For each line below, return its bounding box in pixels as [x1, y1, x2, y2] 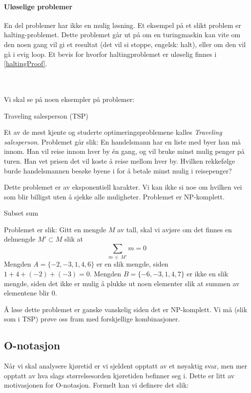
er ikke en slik [187, 269, 229, 278]
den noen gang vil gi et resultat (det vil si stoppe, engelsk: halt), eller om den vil [4, 39, 246, 49]
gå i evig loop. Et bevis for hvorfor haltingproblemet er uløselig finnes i [4, 49, 217, 59]
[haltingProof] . [4, 58, 47, 69]
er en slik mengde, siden [96, 259, 168, 269]
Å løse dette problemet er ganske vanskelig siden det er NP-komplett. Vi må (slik [4, 304, 248, 314]
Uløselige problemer [4, 1, 73, 11]
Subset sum [4, 208, 39, 218]
